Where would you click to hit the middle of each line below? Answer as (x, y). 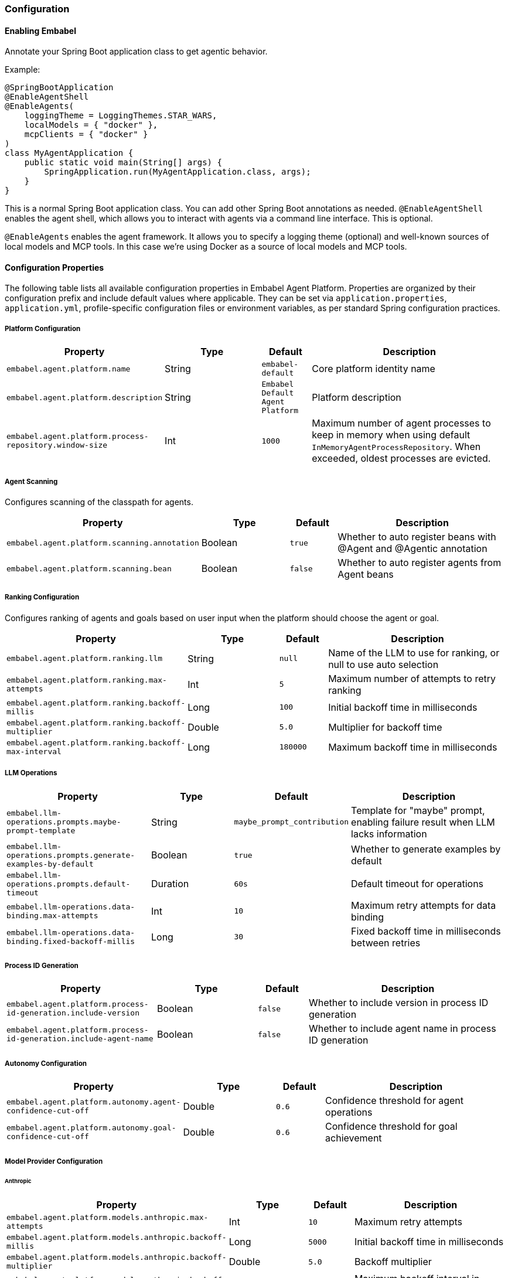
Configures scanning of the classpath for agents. (99, 502)
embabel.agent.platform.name (69, 369)
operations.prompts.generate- (71, 855)
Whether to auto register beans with (417, 537)
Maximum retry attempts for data (424, 905)
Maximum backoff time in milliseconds (413, 747)
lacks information (389, 834)
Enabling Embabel (40, 30)
